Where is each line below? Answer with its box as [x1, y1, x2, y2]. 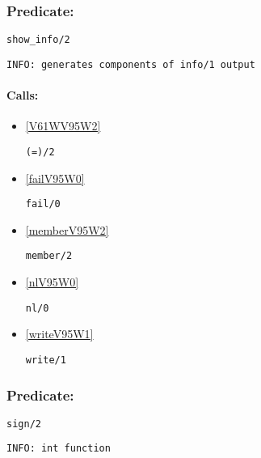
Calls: [6, 87, 39, 104]
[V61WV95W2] [25, 117, 101, 134]
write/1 [25, 354, 66, 366]
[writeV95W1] [25, 325, 94, 342]
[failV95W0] [25, 169, 85, 186]
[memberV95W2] [25, 221, 109, 238]
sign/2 [6, 418, 41, 430]
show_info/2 [6, 34, 70, 46]
